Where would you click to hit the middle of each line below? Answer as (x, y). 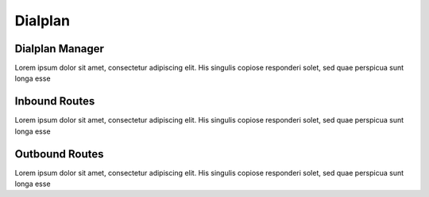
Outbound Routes (59, 154)
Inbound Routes (55, 102)
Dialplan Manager (60, 49)
